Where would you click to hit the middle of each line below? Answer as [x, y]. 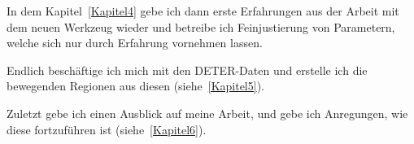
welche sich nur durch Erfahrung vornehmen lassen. [135, 43]
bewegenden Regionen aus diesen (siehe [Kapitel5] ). [135, 86]
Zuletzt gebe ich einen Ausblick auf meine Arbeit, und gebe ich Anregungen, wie [207, 113]
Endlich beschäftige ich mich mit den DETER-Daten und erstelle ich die [187, 70]
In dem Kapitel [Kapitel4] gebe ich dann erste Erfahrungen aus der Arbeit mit [203, 11]
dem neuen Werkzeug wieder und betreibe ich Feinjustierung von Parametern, [201, 26]
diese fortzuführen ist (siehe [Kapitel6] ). [107, 129]
